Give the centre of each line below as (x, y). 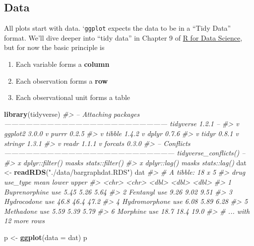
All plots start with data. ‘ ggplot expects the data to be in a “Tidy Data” (118, 28)
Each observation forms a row (62, 80)
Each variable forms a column (63, 64)
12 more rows (24, 221)
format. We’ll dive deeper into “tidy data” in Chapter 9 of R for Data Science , (123, 37)
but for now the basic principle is (54, 47)
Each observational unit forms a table (73, 97)
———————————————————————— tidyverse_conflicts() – (125, 153)
